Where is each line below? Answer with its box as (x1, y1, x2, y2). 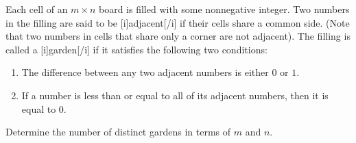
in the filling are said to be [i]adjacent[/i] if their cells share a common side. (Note (5, 15, 350, 29)
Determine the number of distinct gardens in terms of (5, 125, 231, 139)
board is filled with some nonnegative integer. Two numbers (99, 2, 350, 16)
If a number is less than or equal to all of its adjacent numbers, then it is (21, 88, 329, 102)
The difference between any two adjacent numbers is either (21, 65, 269, 79)
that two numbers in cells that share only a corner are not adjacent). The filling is (5, 29, 351, 43)
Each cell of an (5, 2, 68, 16)
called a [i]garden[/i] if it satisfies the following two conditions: (5, 42, 268, 56)
